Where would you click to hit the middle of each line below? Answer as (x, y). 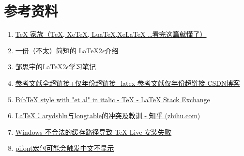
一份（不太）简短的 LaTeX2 (59, 50)
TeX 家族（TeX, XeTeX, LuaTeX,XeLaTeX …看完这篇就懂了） (111, 34)
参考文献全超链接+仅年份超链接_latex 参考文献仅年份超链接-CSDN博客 (128, 83)
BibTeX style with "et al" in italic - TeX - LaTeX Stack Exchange (113, 99)
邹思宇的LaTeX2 (41, 67)
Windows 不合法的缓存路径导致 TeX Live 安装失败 (93, 132)
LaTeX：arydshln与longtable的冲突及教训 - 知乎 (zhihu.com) (108, 116)
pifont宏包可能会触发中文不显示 (65, 148)
